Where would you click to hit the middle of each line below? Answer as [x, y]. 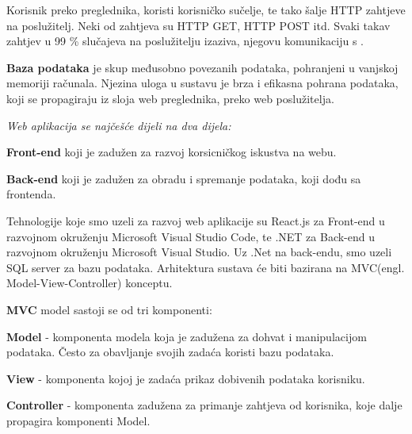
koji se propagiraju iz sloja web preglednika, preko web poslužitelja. [170, 98]
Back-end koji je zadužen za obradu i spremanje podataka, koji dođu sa [184, 178]
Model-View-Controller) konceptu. [90, 283]
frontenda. [31, 194]
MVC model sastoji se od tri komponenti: [109, 309]
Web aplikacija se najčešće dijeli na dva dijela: [119, 125]
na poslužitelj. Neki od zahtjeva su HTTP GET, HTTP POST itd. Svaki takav [198, 25]
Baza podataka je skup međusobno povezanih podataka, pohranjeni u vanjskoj [202, 67]
